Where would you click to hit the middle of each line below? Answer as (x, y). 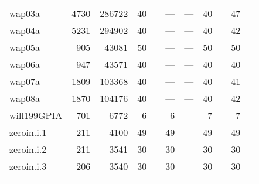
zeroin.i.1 (28, 132)
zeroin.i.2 (28, 149)
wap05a (25, 47)
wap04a (25, 30)
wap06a (25, 64)
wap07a (25, 81)
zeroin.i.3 (28, 166)
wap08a (25, 98)
